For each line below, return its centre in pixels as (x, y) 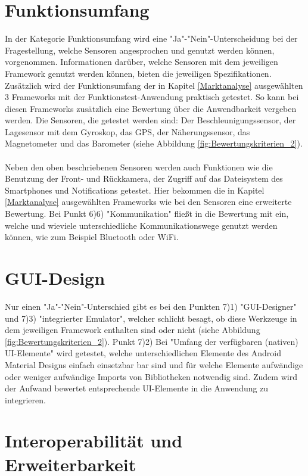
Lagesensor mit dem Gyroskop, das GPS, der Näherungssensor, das (127, 131)
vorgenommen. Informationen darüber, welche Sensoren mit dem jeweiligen (141, 62)
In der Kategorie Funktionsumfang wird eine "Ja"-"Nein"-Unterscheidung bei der (151, 38)
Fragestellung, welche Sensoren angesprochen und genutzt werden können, (140, 50)
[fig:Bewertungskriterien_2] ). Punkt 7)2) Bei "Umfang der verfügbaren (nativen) (152, 341)
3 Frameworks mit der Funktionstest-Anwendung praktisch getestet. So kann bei (152, 97)
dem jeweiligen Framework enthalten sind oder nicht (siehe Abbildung (133, 330)
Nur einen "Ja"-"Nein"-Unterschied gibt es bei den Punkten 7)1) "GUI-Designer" (151, 306)
